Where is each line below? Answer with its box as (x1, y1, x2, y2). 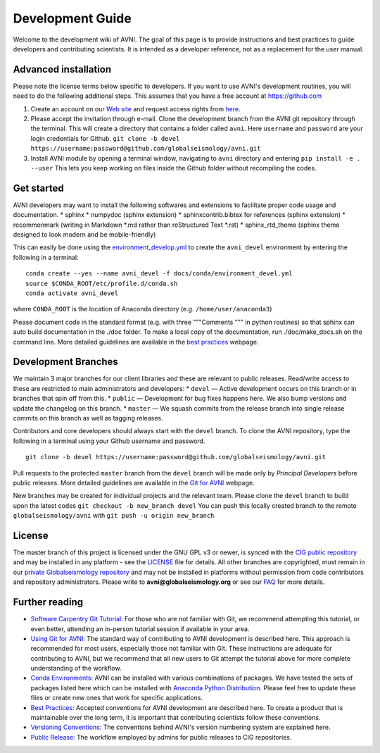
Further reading (13, 596, 84, 609)
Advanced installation (13, 63, 112, 75)
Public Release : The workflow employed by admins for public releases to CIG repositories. (30, 733, 292, 741)
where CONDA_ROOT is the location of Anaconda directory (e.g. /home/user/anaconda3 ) (13, 305, 272, 313)
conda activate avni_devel (25, 290, 119, 297)
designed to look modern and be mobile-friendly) (13, 230, 156, 239)
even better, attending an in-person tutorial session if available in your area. (30, 624, 250, 633)
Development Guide (13, 11, 132, 26)
